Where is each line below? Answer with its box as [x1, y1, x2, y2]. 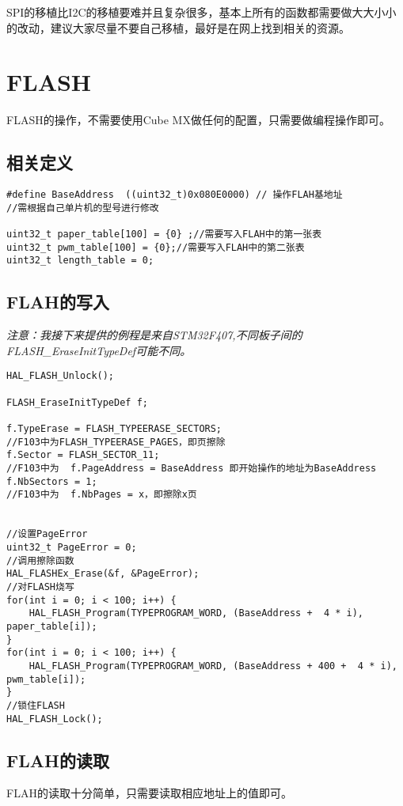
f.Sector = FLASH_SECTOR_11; [6, 449, 160, 461]
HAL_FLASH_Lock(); [6, 713, 103, 725]
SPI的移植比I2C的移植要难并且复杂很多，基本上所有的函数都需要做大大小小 [6, 4, 397, 20]
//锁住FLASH [6, 699, 65, 711]
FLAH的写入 [6, 289, 109, 314]
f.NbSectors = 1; [6, 475, 97, 487]
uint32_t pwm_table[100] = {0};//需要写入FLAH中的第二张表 [6, 241, 305, 253]
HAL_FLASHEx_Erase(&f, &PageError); [6, 568, 200, 580]
